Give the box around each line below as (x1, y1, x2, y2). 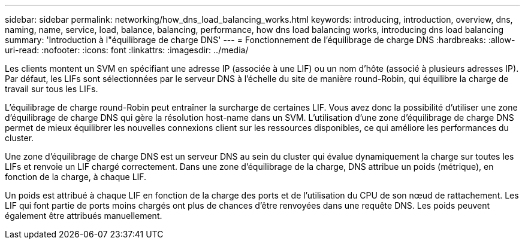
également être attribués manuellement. (5, 211, 162, 221)
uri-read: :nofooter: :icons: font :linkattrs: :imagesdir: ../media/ (5, 45, 249, 55)
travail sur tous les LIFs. (5, 84, 98, 94)
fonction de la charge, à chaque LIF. (5, 172, 147, 182)
